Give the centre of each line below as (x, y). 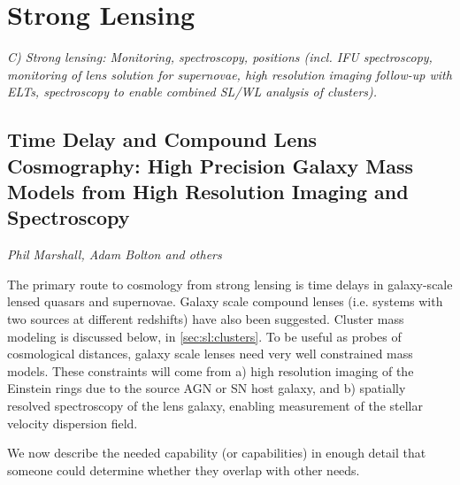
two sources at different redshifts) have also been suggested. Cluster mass (206, 319)
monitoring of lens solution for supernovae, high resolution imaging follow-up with (230, 74)
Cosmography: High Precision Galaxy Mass (210, 165)
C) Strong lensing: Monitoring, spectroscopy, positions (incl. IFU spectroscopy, (220, 57)
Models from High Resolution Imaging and (208, 192)
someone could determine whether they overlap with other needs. (184, 470)
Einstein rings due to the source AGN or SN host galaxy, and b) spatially (207, 388)
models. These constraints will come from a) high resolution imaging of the (211, 370)
